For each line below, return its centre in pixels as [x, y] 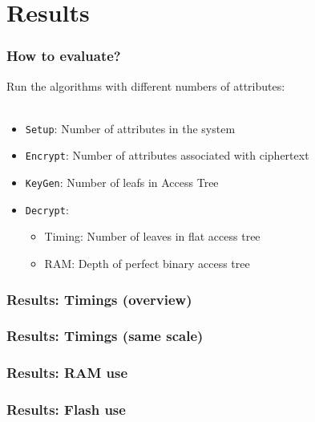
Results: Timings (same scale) [105, 336]
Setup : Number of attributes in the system [130, 128]
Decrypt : [47, 209]
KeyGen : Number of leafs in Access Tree [122, 183]
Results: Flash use [66, 410]
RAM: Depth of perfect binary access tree [147, 263]
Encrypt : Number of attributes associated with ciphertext [167, 155]
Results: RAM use [67, 373]
